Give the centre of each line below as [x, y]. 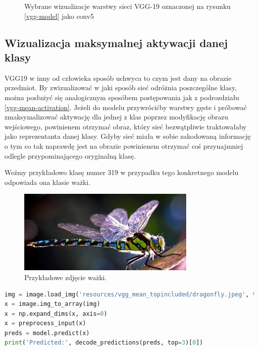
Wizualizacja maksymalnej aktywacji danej [116, 42]
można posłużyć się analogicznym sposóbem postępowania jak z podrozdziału [122, 97]
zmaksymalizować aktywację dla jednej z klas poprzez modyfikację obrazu [116, 117]
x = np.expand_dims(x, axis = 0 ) [56, 314]
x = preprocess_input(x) [45, 323]
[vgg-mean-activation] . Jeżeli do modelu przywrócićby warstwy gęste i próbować [126, 107]
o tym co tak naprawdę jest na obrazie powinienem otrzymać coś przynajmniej [124, 146]
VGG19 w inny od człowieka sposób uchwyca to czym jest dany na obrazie [118, 78]
